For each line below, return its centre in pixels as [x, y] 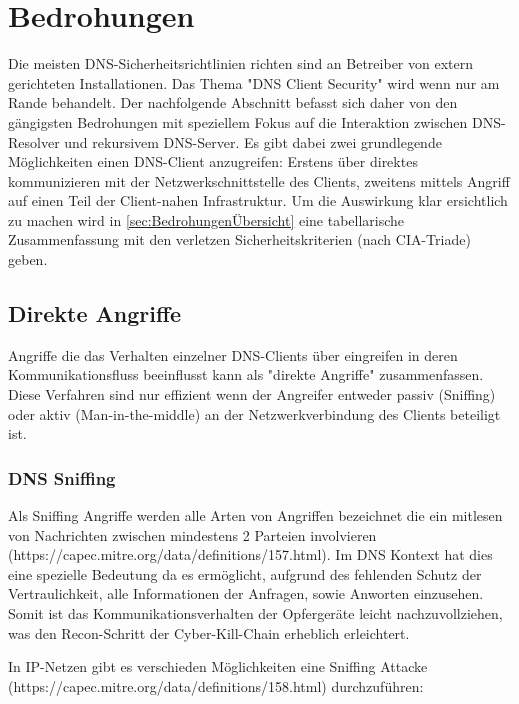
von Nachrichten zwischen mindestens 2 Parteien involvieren [192, 534]
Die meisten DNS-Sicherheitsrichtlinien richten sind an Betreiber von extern [240, 63]
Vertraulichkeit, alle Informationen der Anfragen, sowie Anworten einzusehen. [246, 593]
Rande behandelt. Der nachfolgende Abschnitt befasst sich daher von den [233, 102]
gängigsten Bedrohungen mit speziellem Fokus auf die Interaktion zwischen [238, 121]
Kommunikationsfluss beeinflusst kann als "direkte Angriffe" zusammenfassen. [246, 374]
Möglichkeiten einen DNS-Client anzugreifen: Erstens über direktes [213, 161]
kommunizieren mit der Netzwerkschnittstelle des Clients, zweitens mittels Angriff [259, 180]
